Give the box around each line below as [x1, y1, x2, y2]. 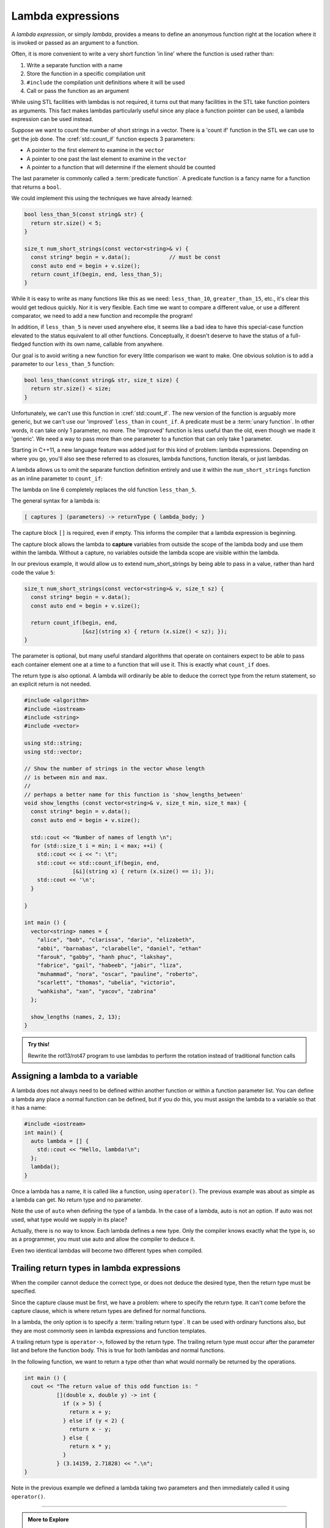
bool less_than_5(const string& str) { [24, 211, 144, 218]
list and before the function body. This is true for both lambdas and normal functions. [11, 1346, 226, 1354]
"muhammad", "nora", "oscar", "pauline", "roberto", [37, 971, 199, 977]
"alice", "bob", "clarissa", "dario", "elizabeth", [37, 936, 196, 944]
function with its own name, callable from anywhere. [32, 340, 164, 348]
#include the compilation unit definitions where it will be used [26, 78, 185, 86]
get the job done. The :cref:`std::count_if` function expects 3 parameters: [11, 135, 196, 142]
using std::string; [24, 740, 82, 747]
